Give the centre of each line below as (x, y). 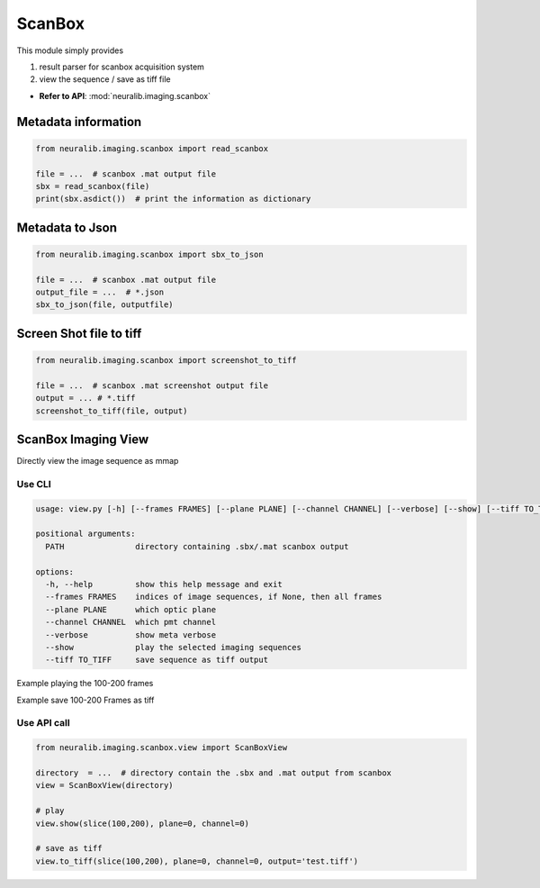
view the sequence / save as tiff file (105, 79)
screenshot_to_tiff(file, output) (112, 411)
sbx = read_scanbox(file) (93, 186)
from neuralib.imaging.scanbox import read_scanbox (152, 148)
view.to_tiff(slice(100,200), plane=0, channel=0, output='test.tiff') (197, 861)
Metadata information (79, 122)
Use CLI (34, 484)
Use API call (44, 723)
